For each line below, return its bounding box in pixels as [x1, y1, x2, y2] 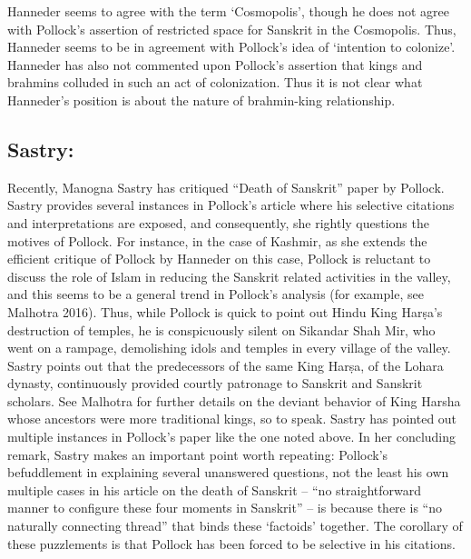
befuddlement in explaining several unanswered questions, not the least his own [7, 463, 449, 482]
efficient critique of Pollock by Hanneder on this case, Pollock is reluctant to [7, 249, 431, 268]
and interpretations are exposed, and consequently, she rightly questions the [7, 213, 429, 232]
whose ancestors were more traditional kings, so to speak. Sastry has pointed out [7, 409, 457, 428]
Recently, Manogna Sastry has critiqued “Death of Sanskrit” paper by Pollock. [7, 177, 445, 196]
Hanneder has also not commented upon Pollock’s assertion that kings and [7, 55, 423, 74]
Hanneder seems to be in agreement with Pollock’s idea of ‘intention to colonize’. [7, 37, 456, 56]
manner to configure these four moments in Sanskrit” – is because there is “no [7, 498, 442, 517]
